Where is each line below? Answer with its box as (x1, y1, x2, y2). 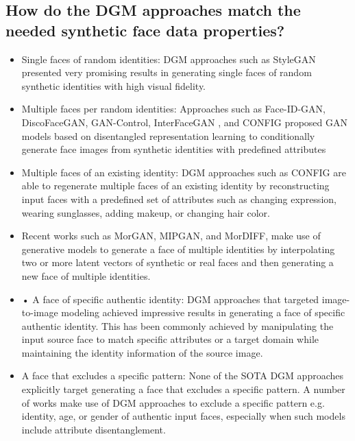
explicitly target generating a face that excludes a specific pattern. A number (21, 382, 345, 396)
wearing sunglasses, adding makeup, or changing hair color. (21, 205, 270, 219)
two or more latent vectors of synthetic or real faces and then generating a (21, 255, 334, 270)
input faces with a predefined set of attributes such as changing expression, (21, 191, 336, 206)
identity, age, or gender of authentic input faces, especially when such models (21, 409, 345, 423)
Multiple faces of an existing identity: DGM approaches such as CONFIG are (21, 165, 346, 179)
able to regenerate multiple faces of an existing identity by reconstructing (21, 178, 330, 193)
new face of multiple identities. (21, 268, 151, 283)
